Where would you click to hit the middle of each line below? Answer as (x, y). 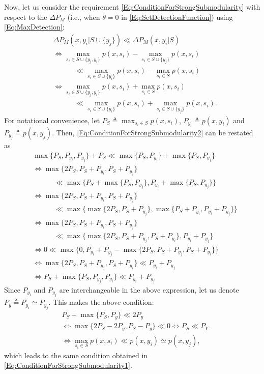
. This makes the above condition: (101, 302)
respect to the (26, 17)
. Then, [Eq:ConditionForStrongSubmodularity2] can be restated (153, 133)
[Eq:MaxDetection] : (34, 27)
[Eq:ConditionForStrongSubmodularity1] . (68, 365)
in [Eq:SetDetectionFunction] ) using (177, 17)
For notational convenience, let (52, 120)
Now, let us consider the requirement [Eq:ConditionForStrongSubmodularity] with (132, 7)
